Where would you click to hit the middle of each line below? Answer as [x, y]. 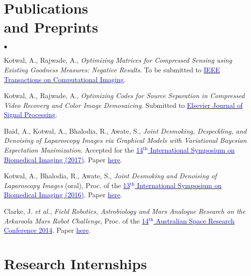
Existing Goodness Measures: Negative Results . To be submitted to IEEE [112, 69]
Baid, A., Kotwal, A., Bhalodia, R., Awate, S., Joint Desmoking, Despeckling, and [125, 130]
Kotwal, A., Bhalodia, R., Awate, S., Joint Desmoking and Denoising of [110, 176]
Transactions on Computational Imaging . [65, 79]
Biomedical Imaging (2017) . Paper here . [63, 159]
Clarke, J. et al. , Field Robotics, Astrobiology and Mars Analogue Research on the [125, 211]
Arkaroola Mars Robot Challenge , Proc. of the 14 [76, 220]
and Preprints [51, 27]
